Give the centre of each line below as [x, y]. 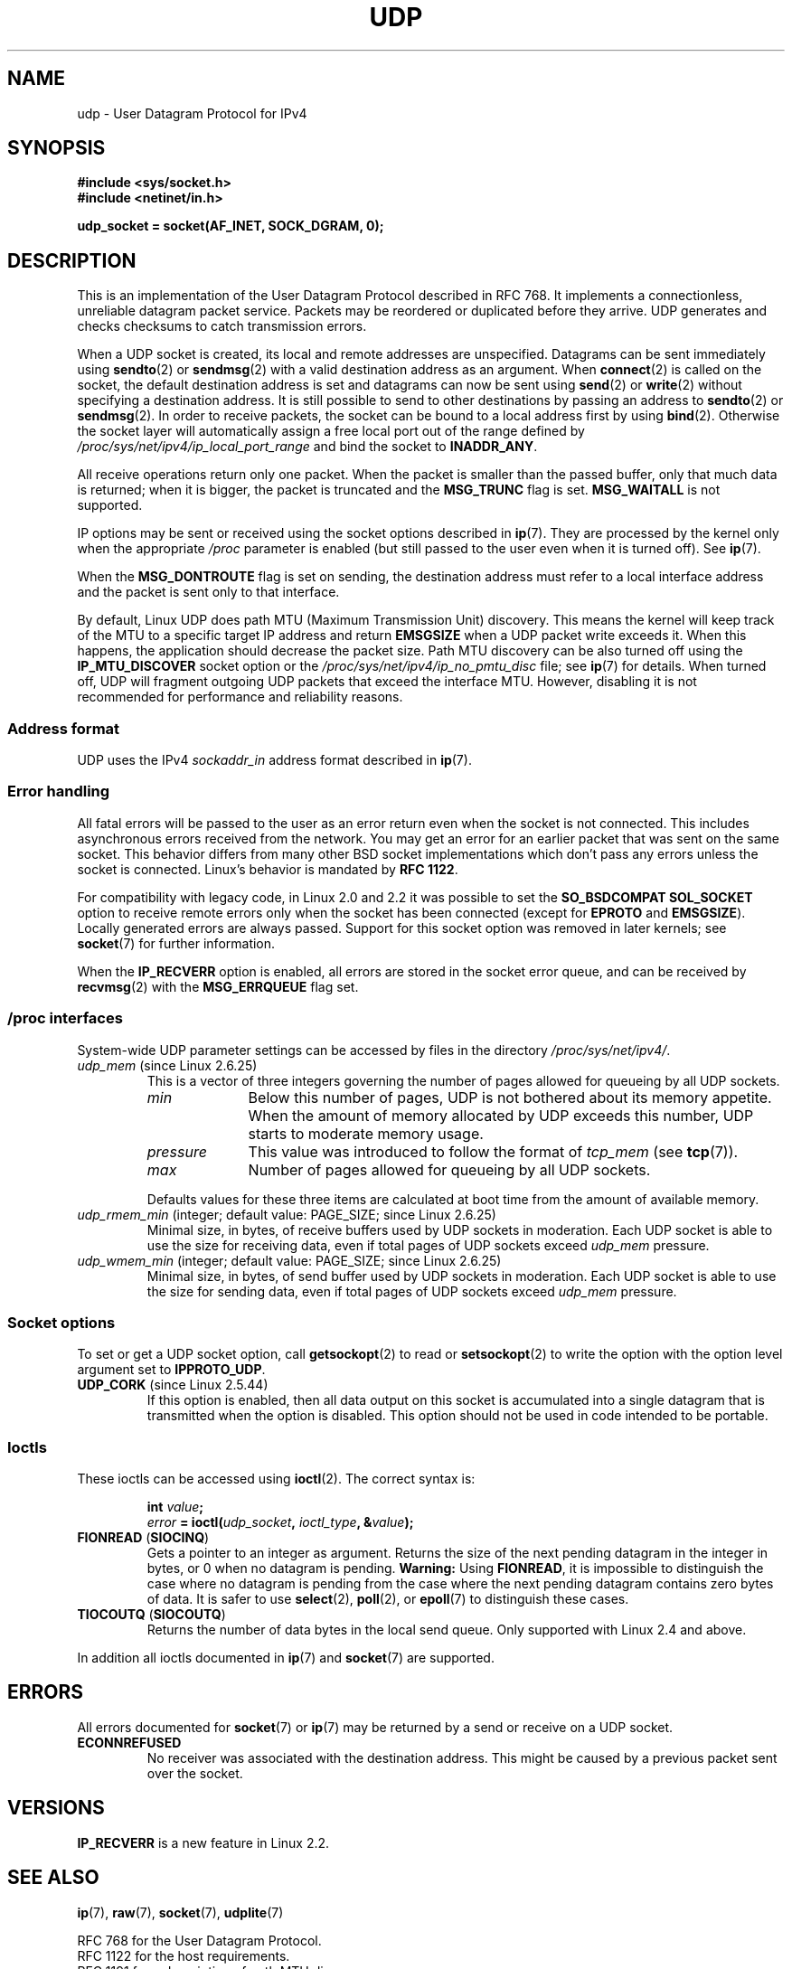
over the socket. [195, 1773]
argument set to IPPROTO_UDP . [171, 1370]
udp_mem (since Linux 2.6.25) [167, 1065]
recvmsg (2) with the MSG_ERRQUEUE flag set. [218, 986]
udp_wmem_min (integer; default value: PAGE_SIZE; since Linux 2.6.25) [289, 1260]
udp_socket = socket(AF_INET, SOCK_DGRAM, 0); [231, 226]
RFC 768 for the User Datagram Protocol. [199, 1940]
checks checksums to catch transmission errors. [222, 326]
